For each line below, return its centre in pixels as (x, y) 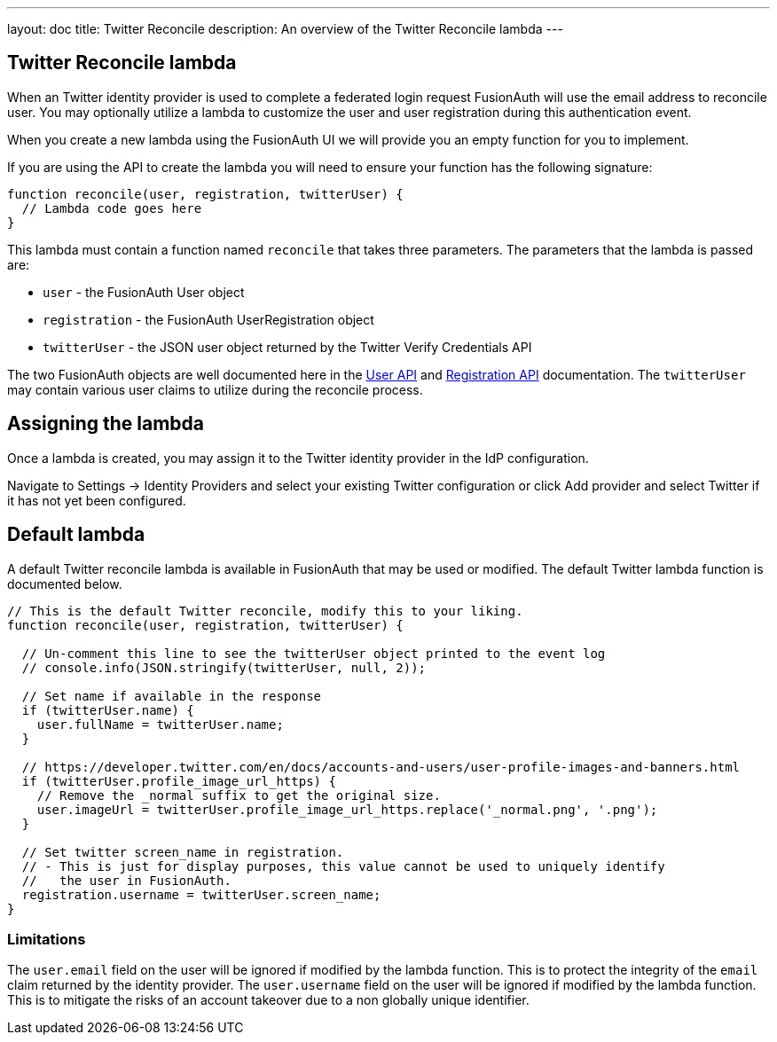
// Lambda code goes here (112, 208)
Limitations (47, 939)
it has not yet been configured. (97, 500)
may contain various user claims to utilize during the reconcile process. (215, 389)
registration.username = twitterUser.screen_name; (201, 894)
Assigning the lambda (106, 424)
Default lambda (76, 535)
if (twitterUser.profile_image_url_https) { (179, 781)
